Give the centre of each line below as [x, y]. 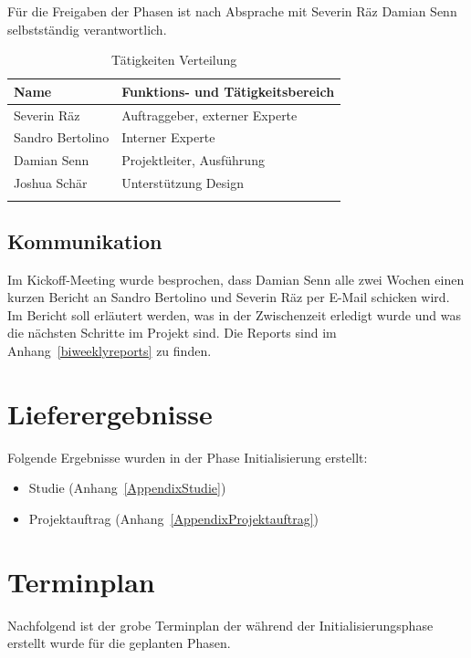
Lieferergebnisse [110, 413]
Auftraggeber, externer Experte [209, 115]
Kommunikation [85, 240]
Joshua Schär [51, 183]
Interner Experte [168, 137]
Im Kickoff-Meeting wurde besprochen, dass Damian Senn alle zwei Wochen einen [236, 279]
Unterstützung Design [183, 183]
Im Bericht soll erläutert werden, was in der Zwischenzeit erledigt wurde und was [234, 314]
